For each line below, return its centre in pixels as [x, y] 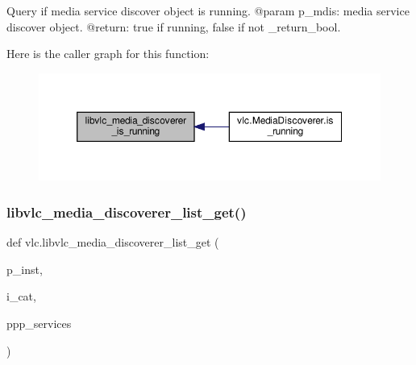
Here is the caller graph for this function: [108, 54]
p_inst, [25, 269]
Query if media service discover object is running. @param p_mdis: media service [208, 10]
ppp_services [39, 324]
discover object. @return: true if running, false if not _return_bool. [174, 26]
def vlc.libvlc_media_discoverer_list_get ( [113, 242]
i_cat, [21, 296]
